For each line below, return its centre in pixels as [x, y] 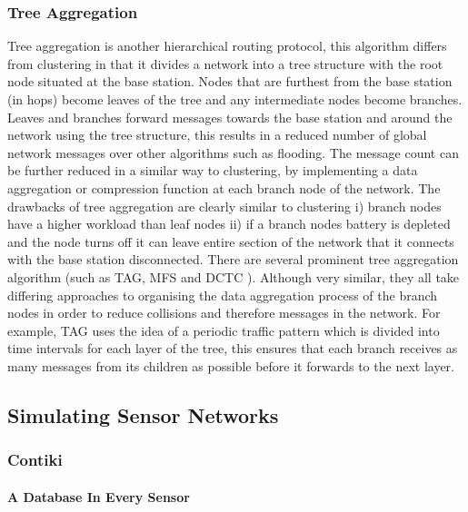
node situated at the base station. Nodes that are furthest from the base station [230, 81]
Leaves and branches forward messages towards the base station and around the [230, 117]
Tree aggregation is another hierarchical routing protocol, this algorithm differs [227, 46]
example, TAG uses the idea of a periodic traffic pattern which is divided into [224, 330]
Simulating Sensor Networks [143, 414]
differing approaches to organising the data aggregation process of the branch [223, 295]
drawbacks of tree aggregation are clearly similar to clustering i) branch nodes [224, 206]
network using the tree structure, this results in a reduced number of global [217, 135]
